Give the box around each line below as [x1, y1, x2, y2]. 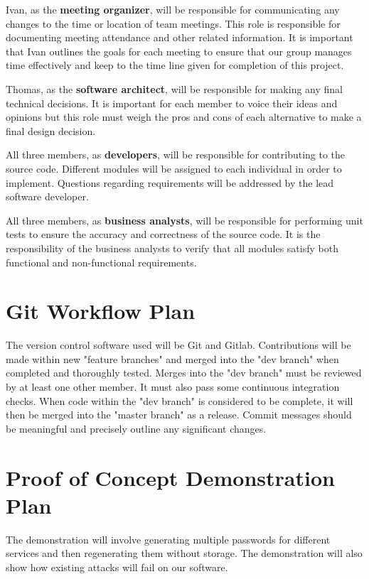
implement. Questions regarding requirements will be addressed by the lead [6, 175, 334, 190]
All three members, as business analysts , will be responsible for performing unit [6, 212, 363, 227]
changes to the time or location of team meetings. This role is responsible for [6, 16, 341, 31]
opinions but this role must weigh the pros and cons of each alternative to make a [6, 109, 362, 124]
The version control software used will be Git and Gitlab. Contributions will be [6, 337, 351, 352]
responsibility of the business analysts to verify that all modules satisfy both [6, 240, 338, 255]
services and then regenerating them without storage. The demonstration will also [6, 546, 363, 561]
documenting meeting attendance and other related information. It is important [6, 30, 353, 45]
